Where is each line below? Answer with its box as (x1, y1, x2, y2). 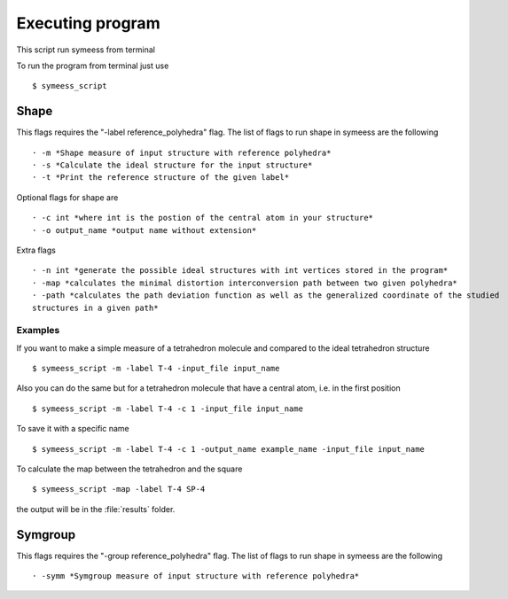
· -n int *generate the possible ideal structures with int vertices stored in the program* (32, 266, 449, 276)
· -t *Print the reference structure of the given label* (32, 173, 290, 183)
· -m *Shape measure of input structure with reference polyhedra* (32, 147, 332, 158)
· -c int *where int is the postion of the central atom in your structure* (32, 213, 374, 223)
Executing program (16, 13, 160, 33)
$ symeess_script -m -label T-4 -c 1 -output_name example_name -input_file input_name (32, 444, 426, 454)
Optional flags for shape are (16, 191, 119, 203)
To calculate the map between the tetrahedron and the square (16, 463, 243, 474)
